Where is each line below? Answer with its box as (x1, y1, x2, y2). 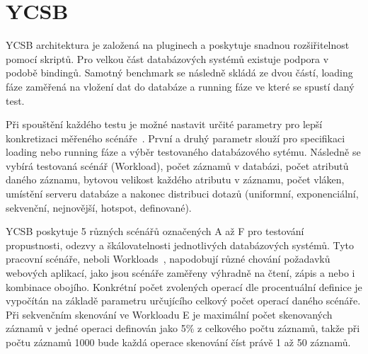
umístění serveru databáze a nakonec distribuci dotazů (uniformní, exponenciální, (6, 186, 359, 201)
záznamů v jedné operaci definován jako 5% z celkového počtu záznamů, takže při (6, 321, 360, 336)
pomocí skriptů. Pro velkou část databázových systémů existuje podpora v (6, 51, 329, 66)
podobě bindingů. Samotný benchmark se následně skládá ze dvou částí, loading (6, 65, 353, 80)
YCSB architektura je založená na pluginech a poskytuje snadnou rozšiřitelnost (6, 38, 350, 52)
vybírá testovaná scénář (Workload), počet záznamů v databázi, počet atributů (6, 158, 349, 173)
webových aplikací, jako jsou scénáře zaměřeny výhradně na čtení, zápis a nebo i (6, 265, 355, 280)
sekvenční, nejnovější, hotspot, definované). (6, 200, 192, 215)
